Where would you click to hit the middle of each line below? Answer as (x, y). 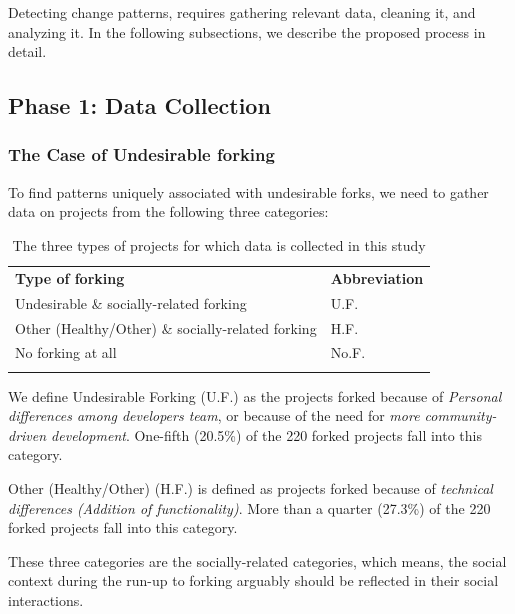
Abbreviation (377, 277)
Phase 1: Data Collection (139, 105)
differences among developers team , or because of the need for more (214, 415)
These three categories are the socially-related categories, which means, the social (257, 560)
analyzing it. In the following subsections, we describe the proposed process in (247, 31)
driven (27, 434)
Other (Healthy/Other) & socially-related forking (166, 327)
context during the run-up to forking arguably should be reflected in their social (253, 580)
